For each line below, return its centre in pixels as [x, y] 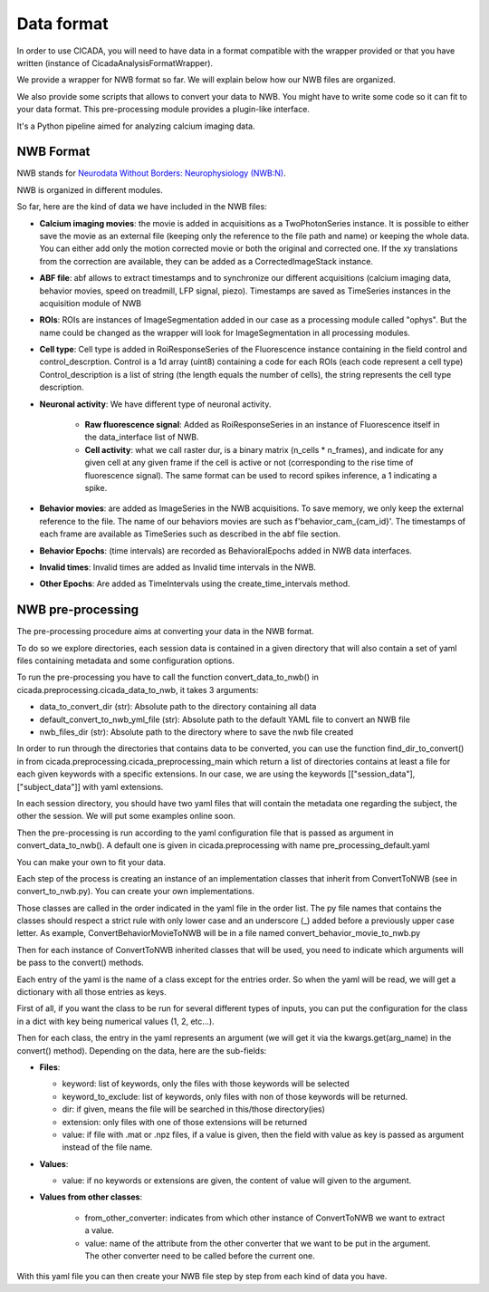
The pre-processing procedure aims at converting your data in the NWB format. [165, 632]
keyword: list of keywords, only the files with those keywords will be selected [206, 1084]
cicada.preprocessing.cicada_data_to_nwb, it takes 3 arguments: [138, 689]
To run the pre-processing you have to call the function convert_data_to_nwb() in [168, 677]
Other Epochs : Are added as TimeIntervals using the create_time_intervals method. [195, 583]
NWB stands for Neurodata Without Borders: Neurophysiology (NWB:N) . [152, 173]
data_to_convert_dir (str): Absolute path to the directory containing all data [178, 707]
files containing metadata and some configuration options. [125, 660]
